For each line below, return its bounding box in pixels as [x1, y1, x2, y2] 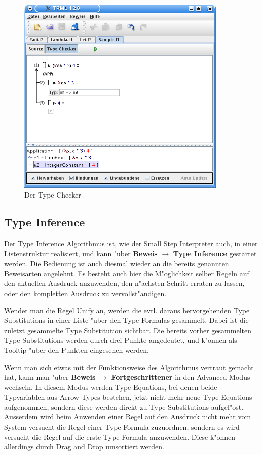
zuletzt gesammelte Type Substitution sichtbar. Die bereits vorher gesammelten [4, 324, 251, 335]
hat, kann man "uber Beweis [4, 372, 96, 382]
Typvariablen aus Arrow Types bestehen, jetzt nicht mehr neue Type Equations [4, 392, 252, 402]
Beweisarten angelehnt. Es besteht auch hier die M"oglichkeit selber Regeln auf [4, 268, 249, 278]
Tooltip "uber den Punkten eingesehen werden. [4, 344, 149, 355]
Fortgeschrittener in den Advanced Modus [111, 372, 250, 382]
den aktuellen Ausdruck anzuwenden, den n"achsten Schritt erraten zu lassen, [4, 278, 245, 288]
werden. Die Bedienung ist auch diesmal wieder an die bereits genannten [4, 258, 229, 269]
